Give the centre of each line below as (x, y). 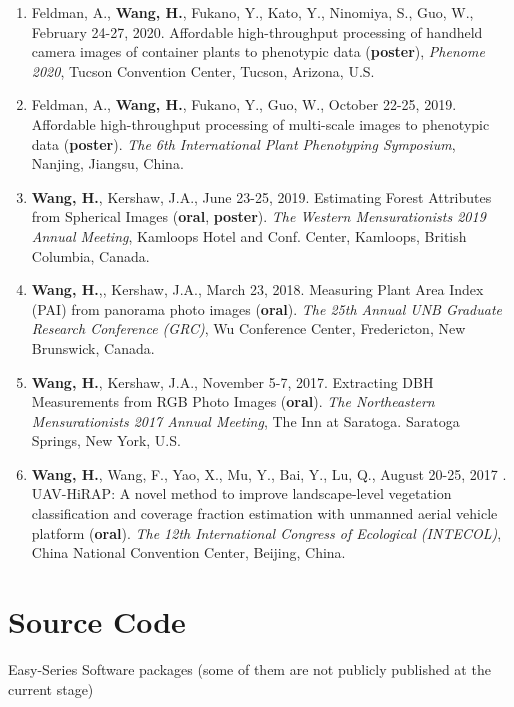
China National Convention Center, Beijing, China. (188, 552)
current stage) (51, 688)
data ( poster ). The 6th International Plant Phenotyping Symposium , (243, 143)
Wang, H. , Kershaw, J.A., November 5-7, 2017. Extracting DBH (232, 381)
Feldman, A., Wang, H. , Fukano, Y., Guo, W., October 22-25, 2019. (244, 104)
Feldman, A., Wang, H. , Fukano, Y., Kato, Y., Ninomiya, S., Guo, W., (252, 12)
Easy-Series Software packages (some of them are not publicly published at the (249, 668)
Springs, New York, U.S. (106, 440)
